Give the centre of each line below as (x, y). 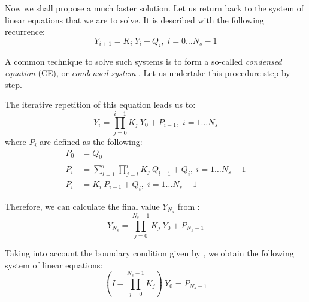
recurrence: (25, 31)
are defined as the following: (91, 142)
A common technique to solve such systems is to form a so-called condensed (143, 61)
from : (189, 206)
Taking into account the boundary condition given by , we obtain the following (149, 253)
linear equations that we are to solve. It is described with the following (134, 19)
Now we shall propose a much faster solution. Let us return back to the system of (154, 8)
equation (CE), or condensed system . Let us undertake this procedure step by (148, 73)
